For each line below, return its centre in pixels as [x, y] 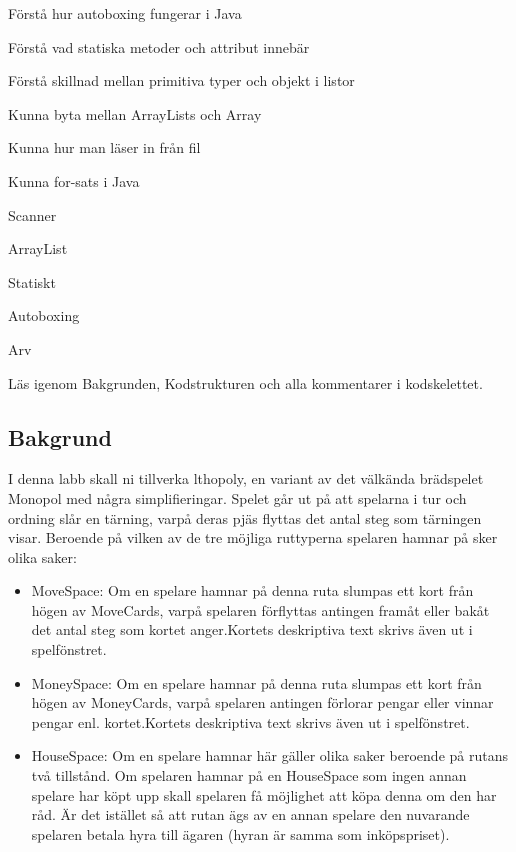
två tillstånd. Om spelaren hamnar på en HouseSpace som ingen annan [249, 775]
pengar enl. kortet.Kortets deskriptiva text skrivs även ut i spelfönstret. [250, 721]
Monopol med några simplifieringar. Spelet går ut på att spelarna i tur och [237, 497]
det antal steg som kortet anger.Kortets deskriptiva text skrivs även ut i [252, 629]
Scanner [32, 214]
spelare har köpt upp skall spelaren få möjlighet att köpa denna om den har [264, 794]
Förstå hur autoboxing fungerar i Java [125, 13]
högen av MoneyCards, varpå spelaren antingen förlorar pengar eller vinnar [262, 702]
